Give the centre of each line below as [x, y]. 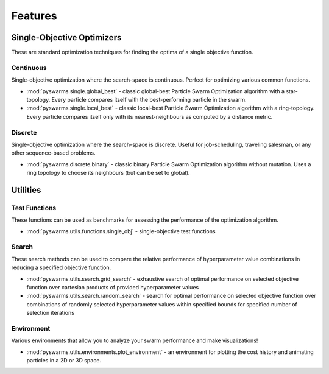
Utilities [26, 190]
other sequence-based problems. [53, 153]
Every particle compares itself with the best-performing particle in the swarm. [149, 99]
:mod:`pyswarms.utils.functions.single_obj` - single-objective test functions [121, 231]
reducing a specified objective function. [61, 267]
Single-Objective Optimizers [66, 37]
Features [34, 16]
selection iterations [50, 313]
